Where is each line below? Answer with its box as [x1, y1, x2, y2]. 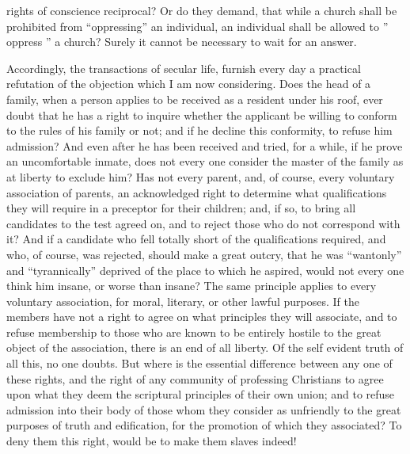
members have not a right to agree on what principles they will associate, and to [6, 308, 397, 325]
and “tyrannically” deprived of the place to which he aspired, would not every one [6, 261, 404, 278]
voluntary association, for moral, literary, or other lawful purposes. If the [6, 292, 359, 309]
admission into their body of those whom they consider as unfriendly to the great [6, 401, 401, 418]
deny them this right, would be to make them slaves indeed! [6, 433, 297, 449]
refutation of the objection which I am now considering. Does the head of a [6, 75, 371, 92]
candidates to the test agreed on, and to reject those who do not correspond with [6, 215, 401, 231]
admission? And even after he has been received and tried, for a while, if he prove [6, 137, 403, 154]
